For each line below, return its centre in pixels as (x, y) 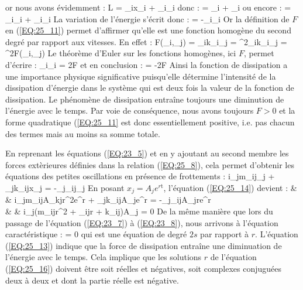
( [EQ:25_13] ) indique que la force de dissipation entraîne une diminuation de (144, 245)
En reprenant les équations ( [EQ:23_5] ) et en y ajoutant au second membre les (147, 153)
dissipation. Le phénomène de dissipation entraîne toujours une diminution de (145, 99)
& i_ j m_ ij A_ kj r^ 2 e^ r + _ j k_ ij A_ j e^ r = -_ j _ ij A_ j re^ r (108, 199)
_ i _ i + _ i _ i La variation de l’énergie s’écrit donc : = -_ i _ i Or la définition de (147, 18)
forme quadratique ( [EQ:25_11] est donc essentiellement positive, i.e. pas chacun (150, 122)
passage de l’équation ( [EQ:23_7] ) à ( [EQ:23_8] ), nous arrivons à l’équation (142, 222)
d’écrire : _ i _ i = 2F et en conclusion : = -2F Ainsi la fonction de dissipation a (147, 64)
